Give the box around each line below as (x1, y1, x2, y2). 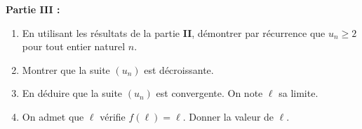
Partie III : (6, 2, 60, 16)
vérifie (100, 109, 126, 123)
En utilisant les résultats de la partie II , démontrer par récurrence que (22, 25, 326, 40)
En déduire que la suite (22, 86, 123, 100)
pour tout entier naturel (22, 39, 126, 54)
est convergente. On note (156, 86, 263, 100)
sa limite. (279, 86, 319, 100)
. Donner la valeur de (182, 109, 274, 123)
